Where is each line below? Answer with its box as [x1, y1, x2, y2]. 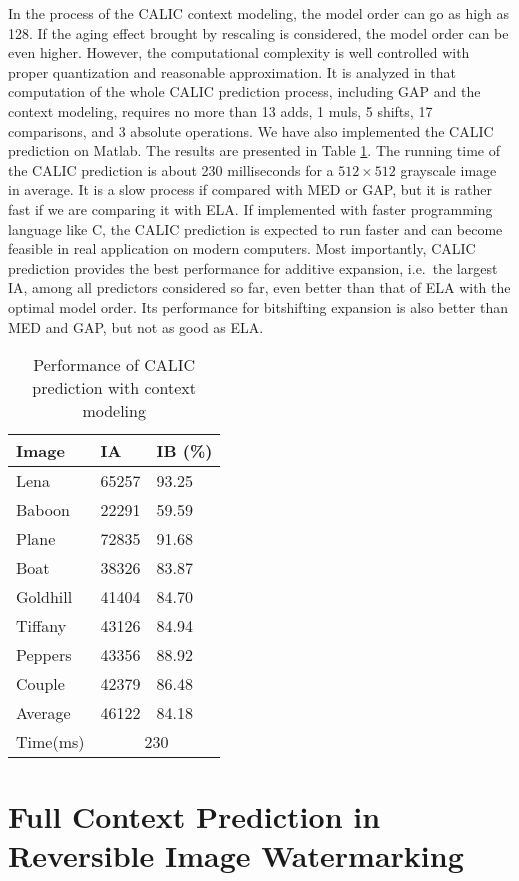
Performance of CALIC [33, 353, 196, 377]
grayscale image [400, 159, 497, 180]
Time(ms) [16, 730, 85, 754]
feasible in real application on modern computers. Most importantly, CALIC [8, 238, 476, 259]
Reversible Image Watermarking [8, 835, 464, 876]
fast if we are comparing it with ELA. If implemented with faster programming [8, 198, 493, 219]
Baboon [16, 498, 71, 522]
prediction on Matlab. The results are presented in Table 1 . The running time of [8, 140, 501, 161]
